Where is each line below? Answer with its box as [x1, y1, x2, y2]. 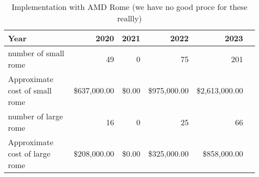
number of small [8, 47, 65, 59]
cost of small [8, 85, 52, 96]
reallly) [117, 12, 142, 24]
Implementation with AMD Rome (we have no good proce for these [11, 1, 248, 12]
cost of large [8, 148, 51, 159]
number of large [8, 110, 63, 122]
